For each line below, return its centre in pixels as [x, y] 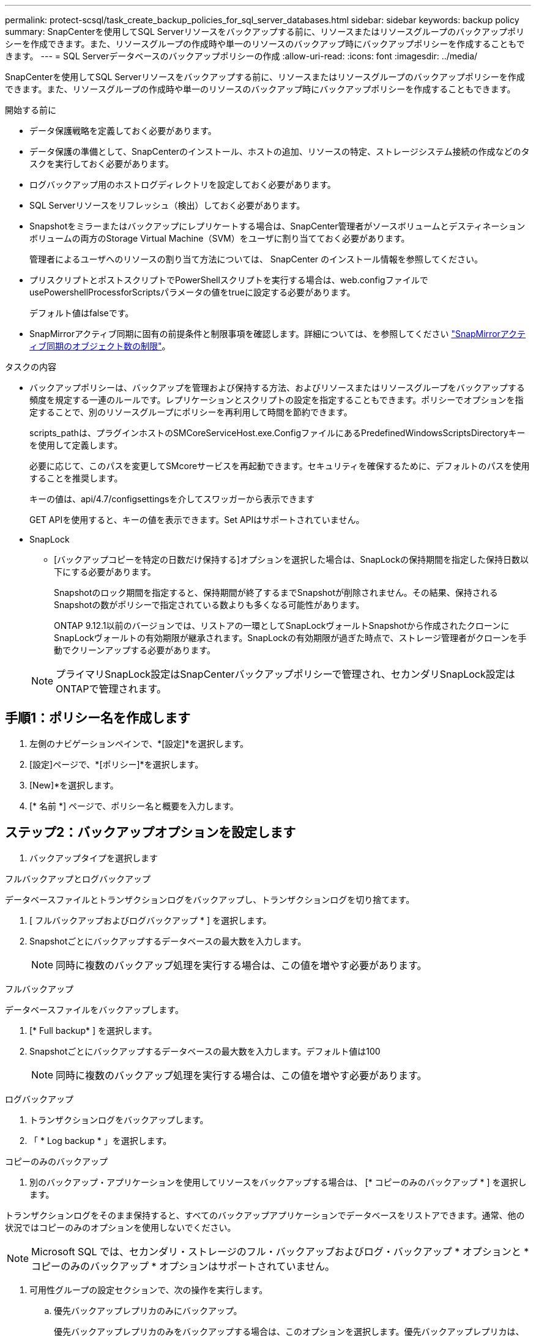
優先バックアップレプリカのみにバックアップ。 [148, 1310]
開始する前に [31, 110]
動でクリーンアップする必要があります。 [135, 650]
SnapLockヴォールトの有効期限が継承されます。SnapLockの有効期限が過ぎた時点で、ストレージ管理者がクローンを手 [290, 638]
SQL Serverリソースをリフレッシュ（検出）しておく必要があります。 [167, 205]
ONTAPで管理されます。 [111, 689]
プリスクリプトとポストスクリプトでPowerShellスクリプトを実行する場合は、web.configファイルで [229, 280]
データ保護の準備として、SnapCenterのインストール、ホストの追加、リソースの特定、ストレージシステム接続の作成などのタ [280, 151]
